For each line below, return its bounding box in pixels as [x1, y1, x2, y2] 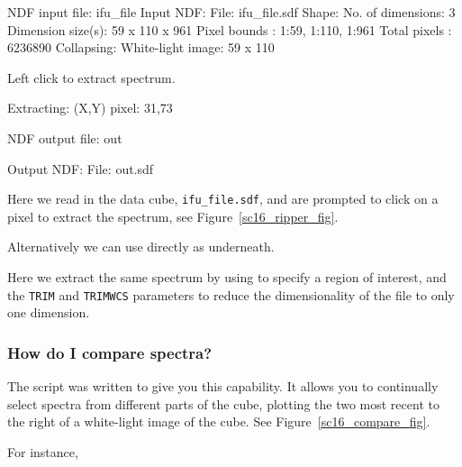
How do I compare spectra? [7, 341, 213, 363]
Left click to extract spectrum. [7, 68, 176, 87]
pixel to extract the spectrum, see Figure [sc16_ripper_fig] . [7, 206, 339, 225]
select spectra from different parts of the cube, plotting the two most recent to [7, 394, 439, 413]
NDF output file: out [7, 128, 122, 147]
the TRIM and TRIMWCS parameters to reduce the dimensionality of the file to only [7, 285, 455, 304]
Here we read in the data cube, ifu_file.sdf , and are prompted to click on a [7, 189, 439, 208]
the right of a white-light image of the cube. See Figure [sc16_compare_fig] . [7, 412, 430, 431]
